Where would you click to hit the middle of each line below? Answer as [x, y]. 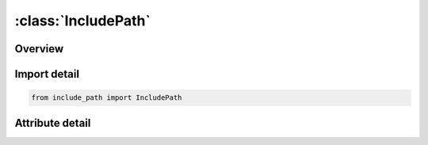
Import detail [47, 74]
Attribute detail [53, 123]
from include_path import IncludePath [107, 98]
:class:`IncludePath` [82, 21]
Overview [39, 49]
